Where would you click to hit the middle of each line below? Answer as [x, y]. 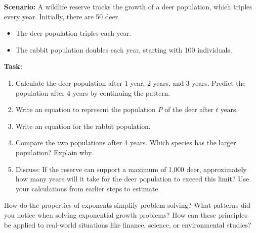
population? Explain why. [54, 152]
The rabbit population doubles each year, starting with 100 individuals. [124, 49]
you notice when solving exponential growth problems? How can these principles [126, 214]
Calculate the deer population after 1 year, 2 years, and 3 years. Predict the [130, 83]
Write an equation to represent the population [85, 109]
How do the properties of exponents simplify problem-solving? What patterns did [127, 205]
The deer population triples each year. [73, 33]
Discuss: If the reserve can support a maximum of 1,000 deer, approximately [131, 169]
